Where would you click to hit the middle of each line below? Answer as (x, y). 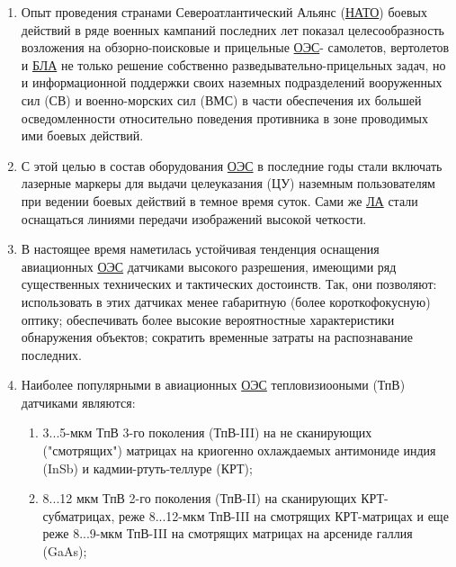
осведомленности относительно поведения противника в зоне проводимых (225, 117)
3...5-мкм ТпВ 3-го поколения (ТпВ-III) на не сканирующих (207, 432)
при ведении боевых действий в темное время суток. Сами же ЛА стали (219, 200)
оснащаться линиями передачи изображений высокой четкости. (194, 218)
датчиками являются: (78, 402)
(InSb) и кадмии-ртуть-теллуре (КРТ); (148, 468)
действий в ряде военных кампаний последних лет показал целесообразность (232, 29)
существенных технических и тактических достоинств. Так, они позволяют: (229, 284)
